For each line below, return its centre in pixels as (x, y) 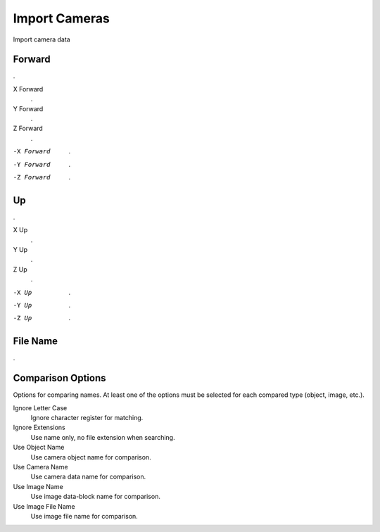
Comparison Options (59, 378)
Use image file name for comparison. (84, 516)
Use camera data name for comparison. (88, 477)
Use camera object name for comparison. (91, 457)
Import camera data (42, 39)
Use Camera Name (40, 467)
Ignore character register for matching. (87, 417)
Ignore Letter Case (40, 407)
